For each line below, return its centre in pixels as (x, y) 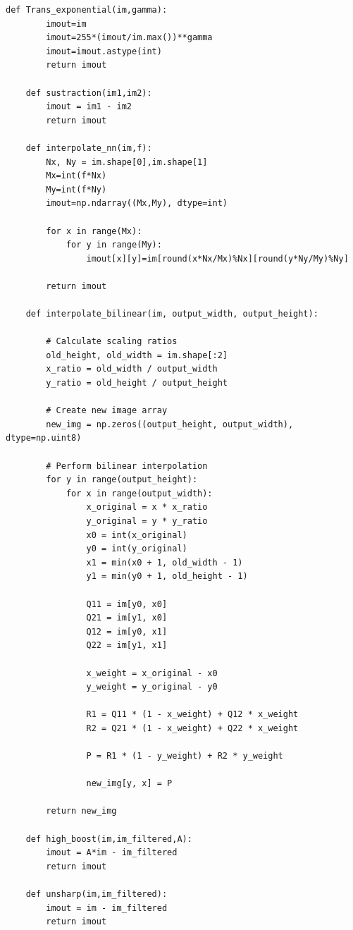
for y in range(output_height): (122, 480)
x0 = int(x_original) (137, 535)
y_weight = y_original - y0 (152, 687)
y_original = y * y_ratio (147, 521)
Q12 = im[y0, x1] (127, 631)
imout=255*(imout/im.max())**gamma (129, 38)
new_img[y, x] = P (129, 784)
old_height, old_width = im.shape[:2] (137, 355)
